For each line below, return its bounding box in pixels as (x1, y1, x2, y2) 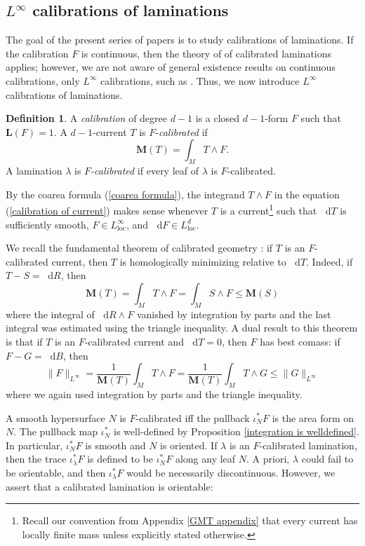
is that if (6, 334, 43, 348)
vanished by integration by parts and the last (136, 306, 331, 321)
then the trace (6, 451, 67, 466)
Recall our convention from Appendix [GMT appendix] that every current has (22, 513, 358, 528)
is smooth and (85, 437, 146, 452)
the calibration (6, 46, 69, 60)
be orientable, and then (6, 465, 106, 479)
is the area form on (272, 410, 354, 425)
